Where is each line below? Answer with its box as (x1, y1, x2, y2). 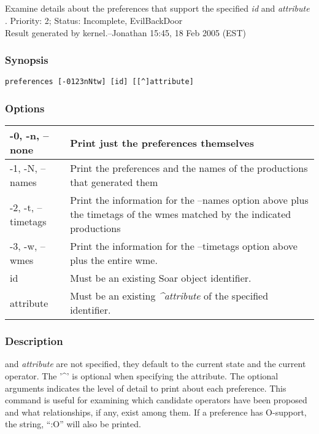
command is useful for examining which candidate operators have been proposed (5, 393, 307, 406)
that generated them (70, 175, 158, 190)
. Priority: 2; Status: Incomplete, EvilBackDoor (5, 14, 183, 26)
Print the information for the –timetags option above (70, 239, 298, 254)
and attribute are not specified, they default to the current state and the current (5, 357, 306, 370)
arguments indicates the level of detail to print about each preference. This (5, 381, 286, 394)
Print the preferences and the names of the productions (70, 161, 308, 176)
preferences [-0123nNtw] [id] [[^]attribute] (5, 77, 194, 87)
